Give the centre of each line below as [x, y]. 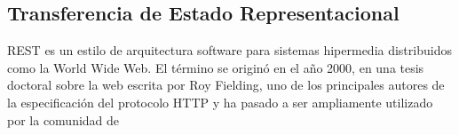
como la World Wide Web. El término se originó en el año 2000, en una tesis [216, 67]
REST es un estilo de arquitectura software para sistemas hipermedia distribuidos [229, 50]
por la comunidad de [63, 119]
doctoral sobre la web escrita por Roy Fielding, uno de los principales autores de [226, 85]
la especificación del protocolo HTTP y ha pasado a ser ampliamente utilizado [220, 102]
